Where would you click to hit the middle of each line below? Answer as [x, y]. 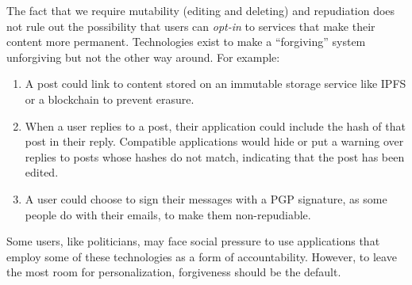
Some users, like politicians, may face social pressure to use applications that [193, 241]
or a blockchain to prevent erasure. [110, 99]
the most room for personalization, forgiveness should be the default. [174, 272]
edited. [42, 172]
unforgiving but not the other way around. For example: [143, 57]
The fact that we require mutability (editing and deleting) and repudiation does [201, 10]
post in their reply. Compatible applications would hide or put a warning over [214, 141]
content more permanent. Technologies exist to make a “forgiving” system [186, 42]
